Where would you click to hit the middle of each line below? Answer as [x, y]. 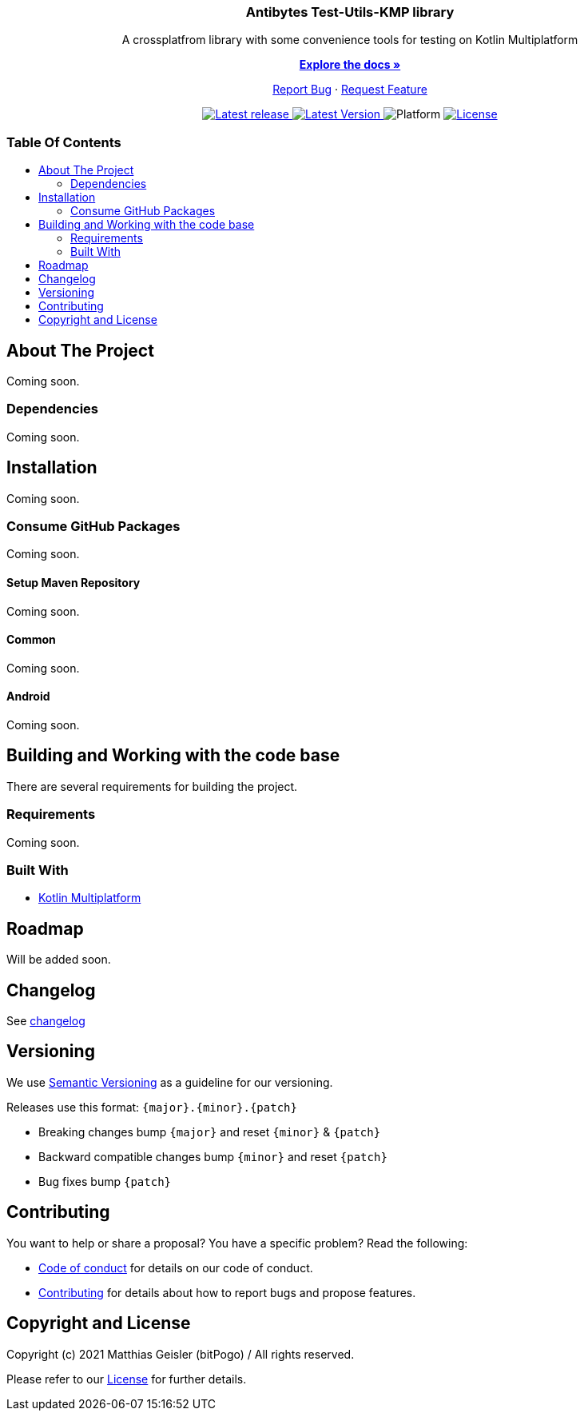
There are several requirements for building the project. [152, 786]
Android [28, 697]
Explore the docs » [350, 65]
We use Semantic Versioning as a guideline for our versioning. [170, 1082]
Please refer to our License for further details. [127, 1379]
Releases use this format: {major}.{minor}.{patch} [152, 1107]
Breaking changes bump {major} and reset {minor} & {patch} [210, 1132]
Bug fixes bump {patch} [105, 1181]
